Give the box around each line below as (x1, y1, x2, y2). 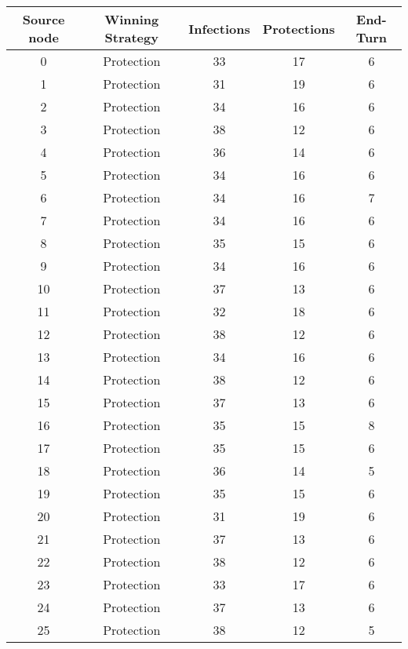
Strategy (104, 28, 158, 46)
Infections (188, 19, 250, 38)
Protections (262, 19, 335, 38)
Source (22, 10, 65, 28)
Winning (104, 10, 159, 28)
